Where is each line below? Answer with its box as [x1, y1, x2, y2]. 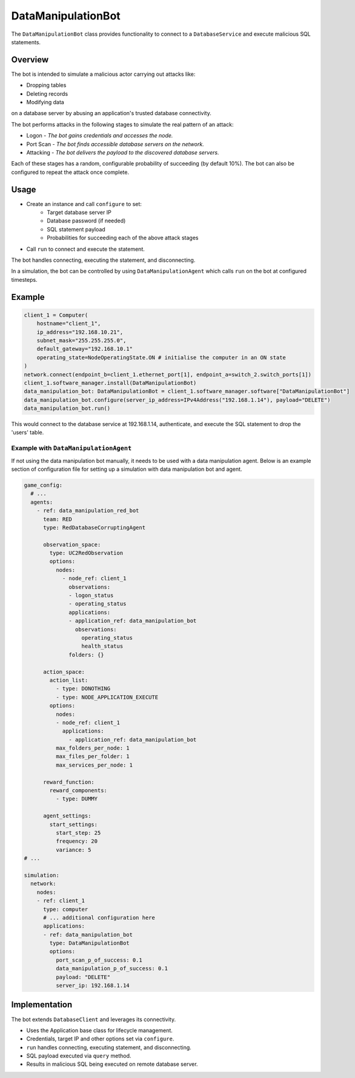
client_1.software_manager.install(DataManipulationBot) [24, 379, 197, 386]
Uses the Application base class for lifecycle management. [26, 1026, 173, 1034]
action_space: [43, 668, 85, 675]
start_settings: [49, 821, 98, 828]
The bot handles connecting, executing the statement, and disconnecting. [11, 256, 196, 264]
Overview [11, 55, 49, 65]
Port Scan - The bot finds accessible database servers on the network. [26, 140, 204, 148]
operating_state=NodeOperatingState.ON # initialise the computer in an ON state [36, 354, 286, 361]
